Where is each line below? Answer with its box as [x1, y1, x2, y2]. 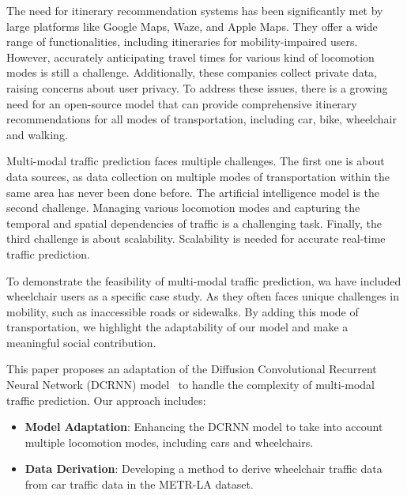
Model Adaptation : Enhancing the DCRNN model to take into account [24, 418, 383, 435]
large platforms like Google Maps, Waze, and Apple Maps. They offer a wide [6, 17, 378, 34]
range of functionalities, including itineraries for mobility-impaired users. [6, 33, 358, 50]
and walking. [6, 126, 68, 142]
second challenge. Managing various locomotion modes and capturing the [6, 199, 360, 216]
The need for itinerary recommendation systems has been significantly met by [6, 2, 383, 18]
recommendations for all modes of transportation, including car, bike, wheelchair [6, 111, 398, 127]
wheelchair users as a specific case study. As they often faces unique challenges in [6, 288, 399, 304]
